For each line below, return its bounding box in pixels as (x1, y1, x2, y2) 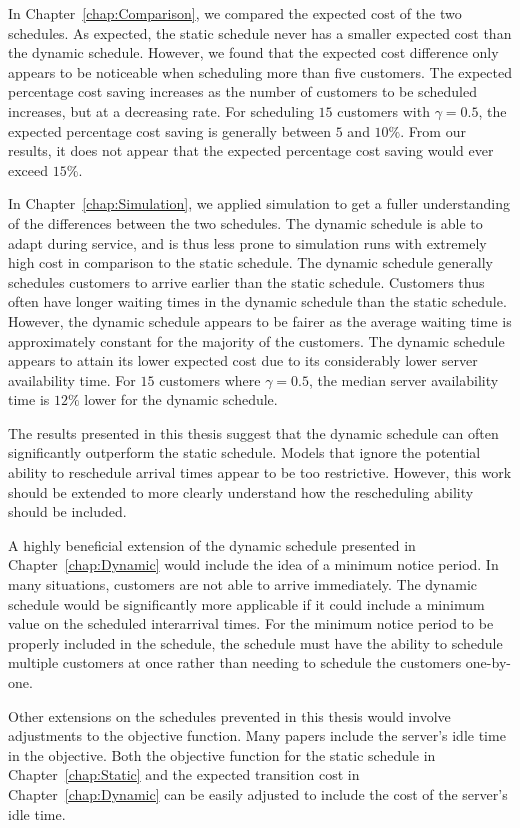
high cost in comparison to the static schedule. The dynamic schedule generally (8, 252, 493, 273)
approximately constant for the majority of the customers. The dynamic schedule (8, 330, 505, 351)
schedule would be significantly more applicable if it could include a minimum (8, 593, 485, 614)
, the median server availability (308, 369, 499, 390)
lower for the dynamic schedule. (84, 389, 278, 410)
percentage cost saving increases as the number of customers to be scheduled (8, 81, 477, 102)
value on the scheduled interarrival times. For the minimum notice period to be (8, 613, 494, 634)
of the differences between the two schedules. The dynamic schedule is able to (8, 212, 483, 233)
